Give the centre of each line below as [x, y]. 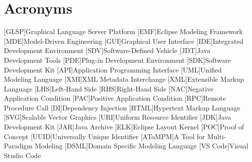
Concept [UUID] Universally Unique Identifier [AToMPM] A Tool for [105, 136]
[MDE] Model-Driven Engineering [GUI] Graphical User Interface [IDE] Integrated [124, 41]
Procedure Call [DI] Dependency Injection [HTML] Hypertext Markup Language [122, 107]
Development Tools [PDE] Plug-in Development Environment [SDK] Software [117, 60]
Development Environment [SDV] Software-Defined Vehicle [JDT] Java [107, 50]
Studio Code [22, 155]
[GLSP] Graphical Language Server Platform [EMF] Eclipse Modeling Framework [124, 31]
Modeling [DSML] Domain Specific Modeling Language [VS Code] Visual [142, 146]
